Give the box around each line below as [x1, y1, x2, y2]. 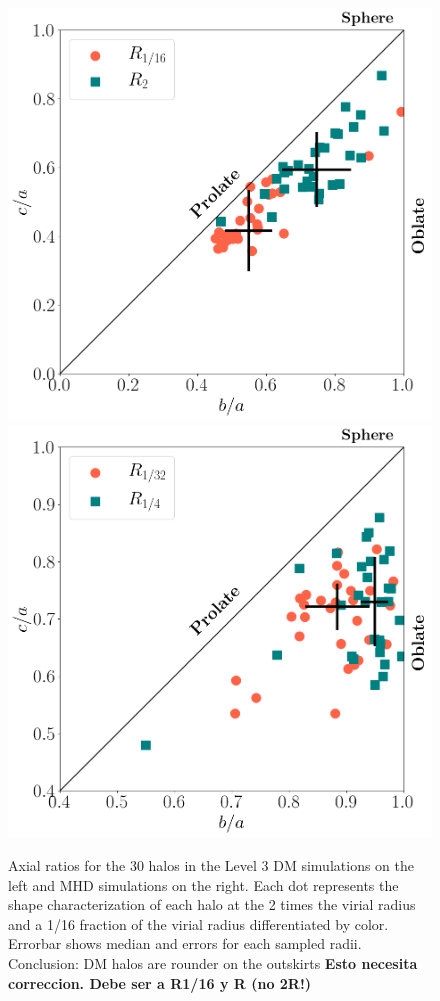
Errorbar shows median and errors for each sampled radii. [8, 933, 362, 954]
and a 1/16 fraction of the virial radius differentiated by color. [8, 913, 389, 934]
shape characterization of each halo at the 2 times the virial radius [8, 894, 416, 915]
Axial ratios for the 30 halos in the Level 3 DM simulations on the [8, 854, 414, 875]
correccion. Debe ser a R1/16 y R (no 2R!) [8, 972, 312, 993]
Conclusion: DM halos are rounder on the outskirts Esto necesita [8, 952, 418, 973]
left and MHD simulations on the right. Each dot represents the [8, 874, 399, 895]
